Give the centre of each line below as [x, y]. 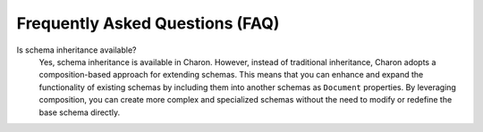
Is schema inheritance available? [76, 50]
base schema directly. [80, 112]
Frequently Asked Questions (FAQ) [148, 23]
